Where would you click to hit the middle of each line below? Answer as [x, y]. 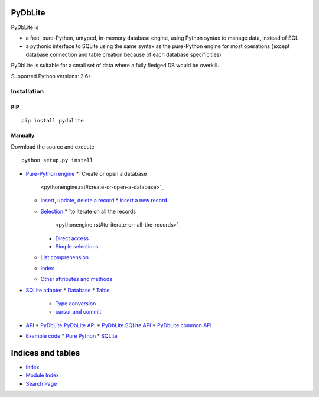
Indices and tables [45, 353]
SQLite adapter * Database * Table [68, 290]
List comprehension [64, 257]
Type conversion [76, 303]
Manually [23, 135]
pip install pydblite [53, 121]
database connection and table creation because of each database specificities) [123, 54]
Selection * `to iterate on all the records [88, 211]
